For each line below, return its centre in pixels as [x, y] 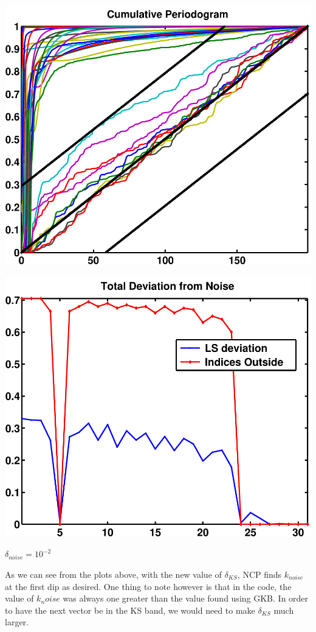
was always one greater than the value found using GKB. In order [186, 598]
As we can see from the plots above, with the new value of [113, 574]
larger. [17, 622]
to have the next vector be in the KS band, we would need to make [130, 610]
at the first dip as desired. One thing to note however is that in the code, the [148, 586]
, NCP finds [259, 574]
